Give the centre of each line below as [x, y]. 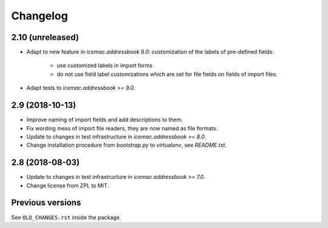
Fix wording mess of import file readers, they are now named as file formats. [122, 128]
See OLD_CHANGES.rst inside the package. [66, 217]
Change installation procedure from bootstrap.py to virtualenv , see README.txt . [127, 145]
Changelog [39, 16]
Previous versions [46, 203]
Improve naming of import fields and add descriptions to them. [105, 120]
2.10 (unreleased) [45, 37]
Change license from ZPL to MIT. [68, 186]
